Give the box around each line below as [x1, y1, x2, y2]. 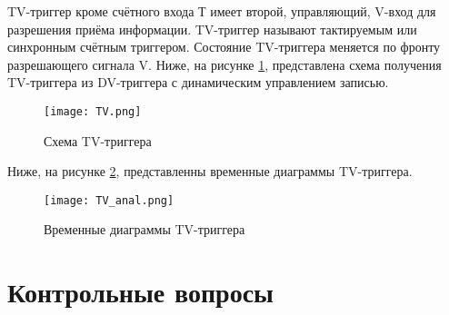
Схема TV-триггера [44, 131, 152, 150]
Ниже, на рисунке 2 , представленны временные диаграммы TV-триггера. [7, 162, 413, 181]
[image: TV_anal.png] [44, 193, 175, 207]
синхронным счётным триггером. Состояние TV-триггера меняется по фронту [7, 37, 441, 56]
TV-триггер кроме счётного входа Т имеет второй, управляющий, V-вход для [7, 2, 436, 20]
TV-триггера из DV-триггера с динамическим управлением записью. [7, 73, 389, 92]
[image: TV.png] [44, 104, 142, 118]
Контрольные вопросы [7, 273, 274, 310]
